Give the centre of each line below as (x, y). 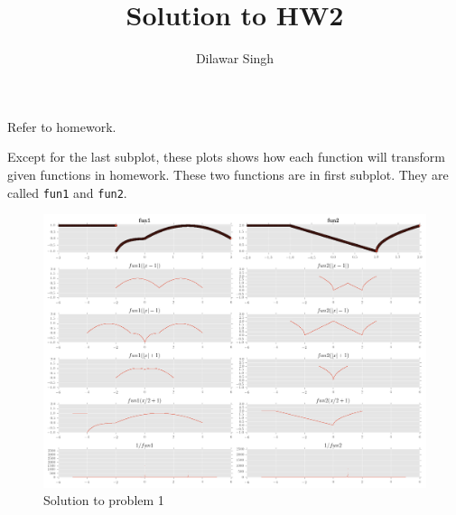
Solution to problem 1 (104, 500)
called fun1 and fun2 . (67, 192)
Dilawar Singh (235, 58)
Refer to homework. (62, 126)
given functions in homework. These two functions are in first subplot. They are (228, 174)
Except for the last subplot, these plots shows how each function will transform (227, 157)
